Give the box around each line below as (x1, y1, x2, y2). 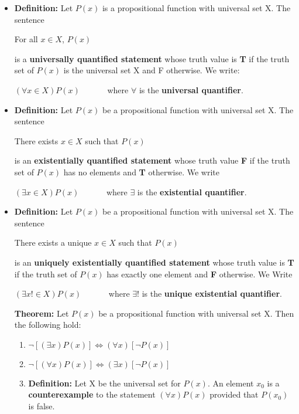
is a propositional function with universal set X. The (102, 2, 291, 13)
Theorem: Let (14, 307, 69, 319)
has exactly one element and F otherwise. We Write (106, 267, 293, 280)
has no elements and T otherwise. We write (63, 165, 219, 178)
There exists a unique (14, 236, 92, 249)
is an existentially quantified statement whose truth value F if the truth (14, 154, 290, 167)
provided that (209, 388, 259, 401)
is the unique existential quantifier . (142, 287, 282, 300)
